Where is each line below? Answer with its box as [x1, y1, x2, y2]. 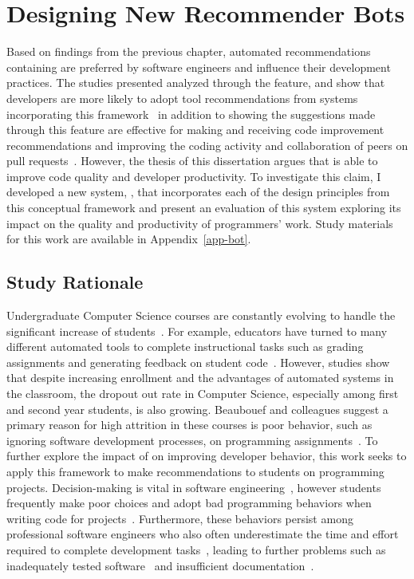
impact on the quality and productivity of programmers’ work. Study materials [6, 215, 393, 231]
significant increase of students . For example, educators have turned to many [6, 322, 388, 339]
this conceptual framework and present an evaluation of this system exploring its [6, 199, 401, 216]
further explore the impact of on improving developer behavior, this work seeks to [6, 447, 407, 464]
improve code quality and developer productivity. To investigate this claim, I [6, 167, 381, 184]
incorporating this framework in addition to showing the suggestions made [6, 105, 376, 122]
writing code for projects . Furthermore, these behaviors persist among [6, 510, 353, 526]
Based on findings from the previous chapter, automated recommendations [6, 43, 371, 60]
